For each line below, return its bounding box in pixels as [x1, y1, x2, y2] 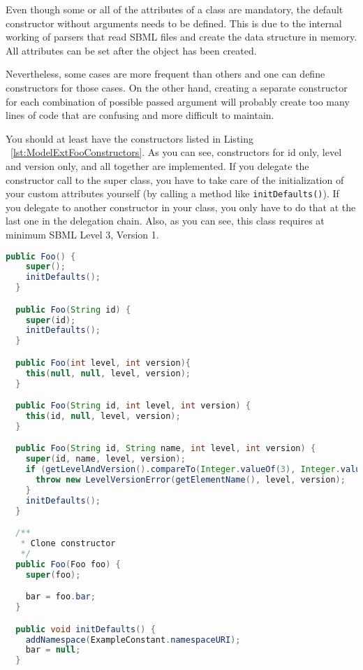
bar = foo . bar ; [25, 592, 96, 602]
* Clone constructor [20, 539, 116, 549]
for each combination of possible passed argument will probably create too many [6, 94, 350, 108]
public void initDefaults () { [15, 624, 156, 634]
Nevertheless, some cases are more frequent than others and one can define [6, 66, 325, 81]
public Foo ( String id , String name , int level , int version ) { [15, 443, 316, 454]
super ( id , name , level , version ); [25, 454, 186, 464]
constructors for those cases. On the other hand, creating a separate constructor [6, 80, 348, 94]
